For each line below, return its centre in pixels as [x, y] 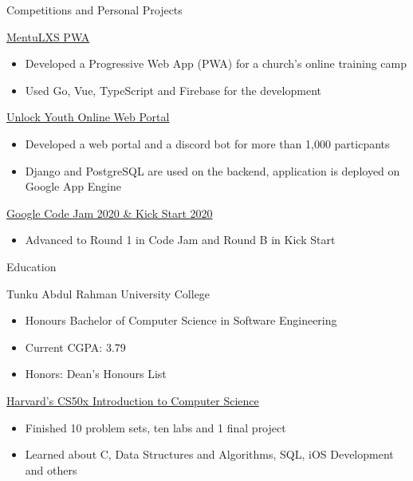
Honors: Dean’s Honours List [96, 374]
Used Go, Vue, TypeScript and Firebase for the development [173, 90]
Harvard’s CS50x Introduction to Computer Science [133, 400]
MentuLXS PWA [48, 36]
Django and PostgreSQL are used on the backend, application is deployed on [212, 170]
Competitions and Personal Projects [94, 10]
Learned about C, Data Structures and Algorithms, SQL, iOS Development [209, 454]
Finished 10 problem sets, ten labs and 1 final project [155, 427]
